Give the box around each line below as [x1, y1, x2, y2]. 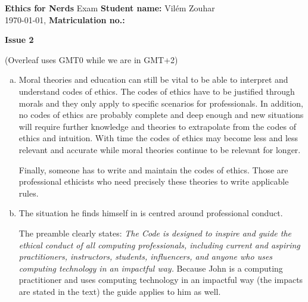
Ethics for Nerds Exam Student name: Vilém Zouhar [5, 2, 215, 14]
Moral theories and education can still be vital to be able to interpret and [18, 73, 288, 86]
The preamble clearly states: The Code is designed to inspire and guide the [18, 226, 291, 239]
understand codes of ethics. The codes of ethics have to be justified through [18, 85, 295, 97]
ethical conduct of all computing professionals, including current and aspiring [18, 238, 300, 251]
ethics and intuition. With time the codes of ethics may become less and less [18, 132, 298, 144]
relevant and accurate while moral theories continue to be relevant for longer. [18, 143, 301, 155]
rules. [18, 186, 39, 199]
